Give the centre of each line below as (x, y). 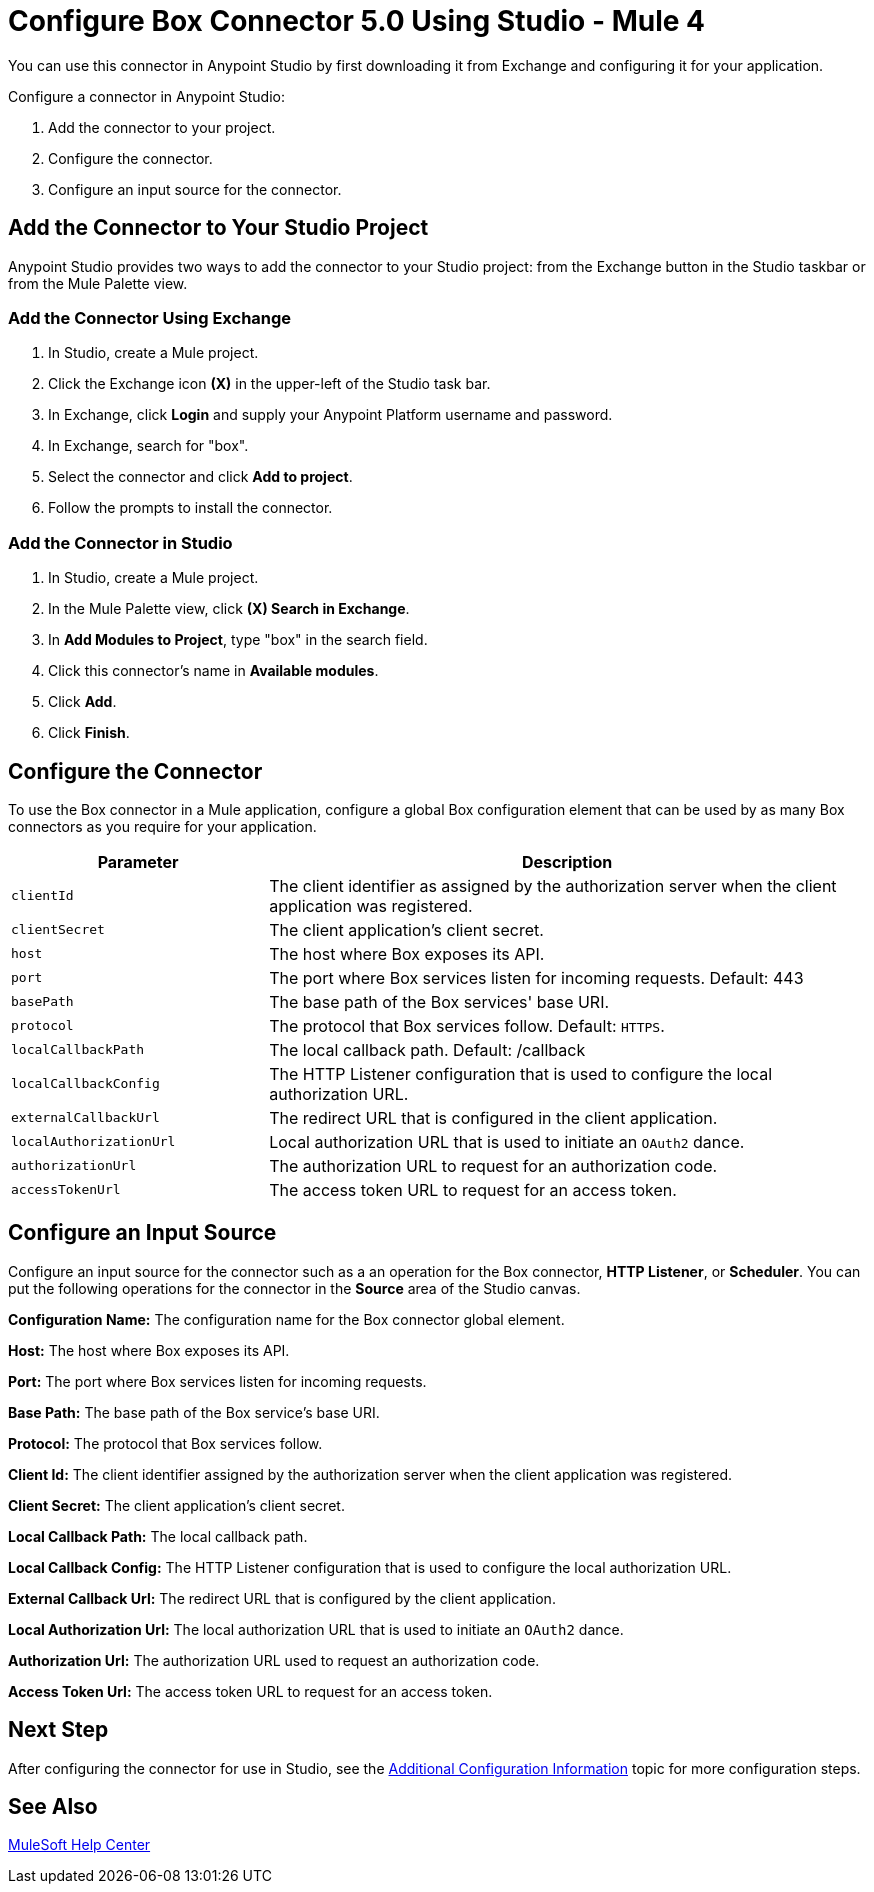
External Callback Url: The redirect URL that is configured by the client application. (282, 1598)
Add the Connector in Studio (120, 542)
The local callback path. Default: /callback (427, 1049)
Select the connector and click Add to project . (200, 477)
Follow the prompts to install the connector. (190, 508)
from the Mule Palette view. (98, 283)
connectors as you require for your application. (162, 826)
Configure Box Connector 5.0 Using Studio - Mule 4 (357, 21)
